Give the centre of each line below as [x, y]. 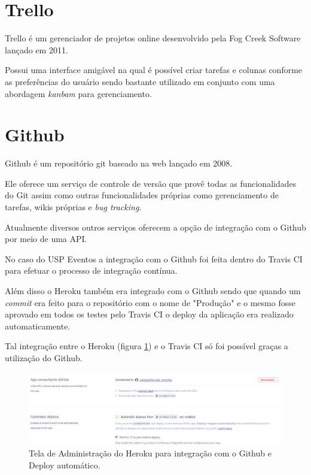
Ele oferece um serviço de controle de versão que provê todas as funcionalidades [151, 183]
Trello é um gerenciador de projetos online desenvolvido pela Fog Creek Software [153, 38]
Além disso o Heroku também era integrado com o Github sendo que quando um [153, 290]
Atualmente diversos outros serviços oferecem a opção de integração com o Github [155, 227]
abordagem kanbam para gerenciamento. [78, 93]
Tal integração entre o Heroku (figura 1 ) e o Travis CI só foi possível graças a [147, 346]
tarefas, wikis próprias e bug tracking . [73, 207]
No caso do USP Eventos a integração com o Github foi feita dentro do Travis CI [154, 258]
